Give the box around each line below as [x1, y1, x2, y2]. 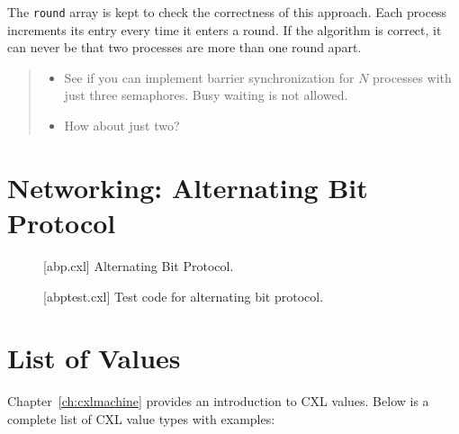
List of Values [7, 339, 181, 376]
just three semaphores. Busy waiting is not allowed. [64, 86, 348, 104]
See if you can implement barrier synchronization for [64, 68, 355, 86]
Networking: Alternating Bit [7, 168, 368, 205]
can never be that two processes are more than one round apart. [7, 38, 362, 57]
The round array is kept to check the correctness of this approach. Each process [7, 3, 447, 21]
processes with [373, 68, 452, 86]
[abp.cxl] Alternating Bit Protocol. [43, 256, 234, 275]
